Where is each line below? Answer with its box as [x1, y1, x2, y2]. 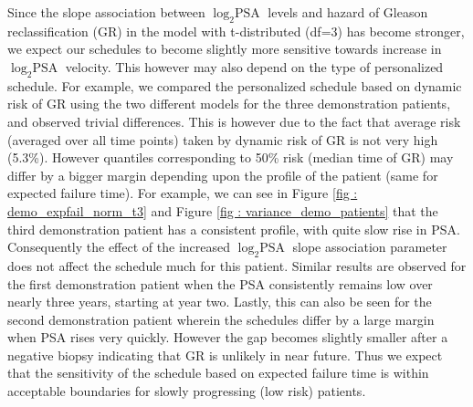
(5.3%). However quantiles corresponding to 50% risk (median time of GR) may [7, 148, 454, 167]
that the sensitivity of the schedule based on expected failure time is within [7, 363, 429, 382]
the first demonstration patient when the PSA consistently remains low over [7, 274, 433, 293]
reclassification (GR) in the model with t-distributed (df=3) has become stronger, [7, 21, 465, 40]
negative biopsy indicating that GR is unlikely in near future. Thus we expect [7, 345, 443, 364]
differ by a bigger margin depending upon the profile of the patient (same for [7, 165, 438, 184]
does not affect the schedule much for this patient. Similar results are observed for [7, 256, 467, 275]
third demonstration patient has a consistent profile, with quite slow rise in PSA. [7, 219, 460, 238]
